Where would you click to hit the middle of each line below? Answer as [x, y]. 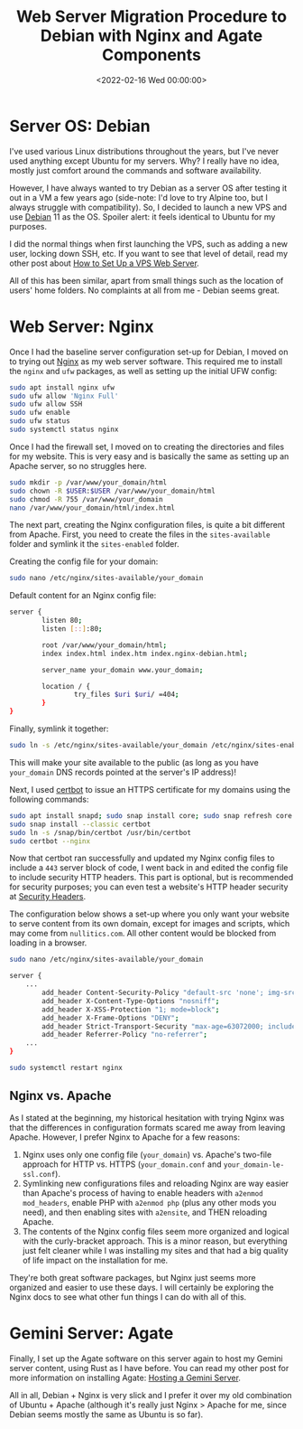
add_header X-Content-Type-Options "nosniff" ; [131, 1001]
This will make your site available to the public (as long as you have [134, 762]
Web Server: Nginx [82, 326]
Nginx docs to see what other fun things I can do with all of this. [128, 1297]
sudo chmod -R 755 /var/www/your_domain [87, 499]
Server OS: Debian [80, 126]
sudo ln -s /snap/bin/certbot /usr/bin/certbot [101, 832]
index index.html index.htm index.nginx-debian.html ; [145, 653]
